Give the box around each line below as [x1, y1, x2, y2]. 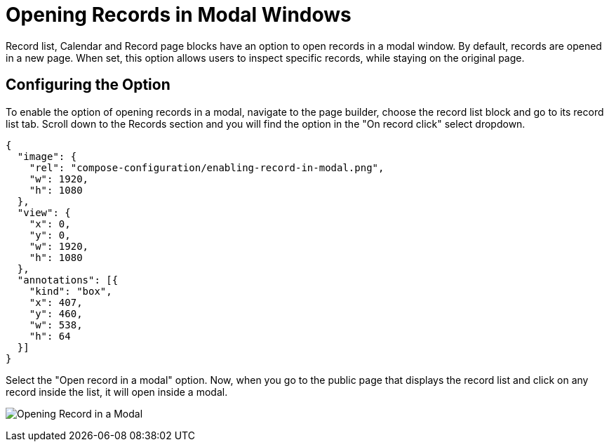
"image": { [17, 150, 77, 162]
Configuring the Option [6, 76, 170, 94]
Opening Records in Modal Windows [6, 3, 352, 27]
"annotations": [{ [17, 274, 119, 286]
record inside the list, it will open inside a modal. [6, 385, 228, 398]
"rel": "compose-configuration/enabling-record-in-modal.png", [29, 161, 384, 173]
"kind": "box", [29, 285, 112, 297]
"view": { [17, 206, 71, 218]
